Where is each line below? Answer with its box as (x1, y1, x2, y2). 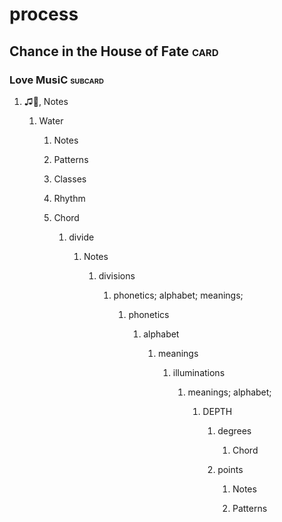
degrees (217, 424, 252, 437)
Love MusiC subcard (9, 73, 104, 87)
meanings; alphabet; (187, 386, 272, 398)
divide (68, 231, 95, 243)
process (9, 3, 79, 26)
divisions (98, 269, 136, 282)
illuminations (172, 366, 226, 378)
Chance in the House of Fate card (9, 43, 219, 60)
